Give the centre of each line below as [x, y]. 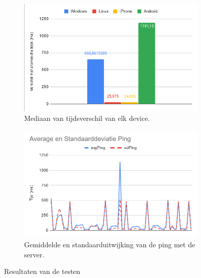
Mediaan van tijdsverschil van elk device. [87, 118]
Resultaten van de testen [42, 271]
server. [34, 254]
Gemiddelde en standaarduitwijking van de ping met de [110, 245]
